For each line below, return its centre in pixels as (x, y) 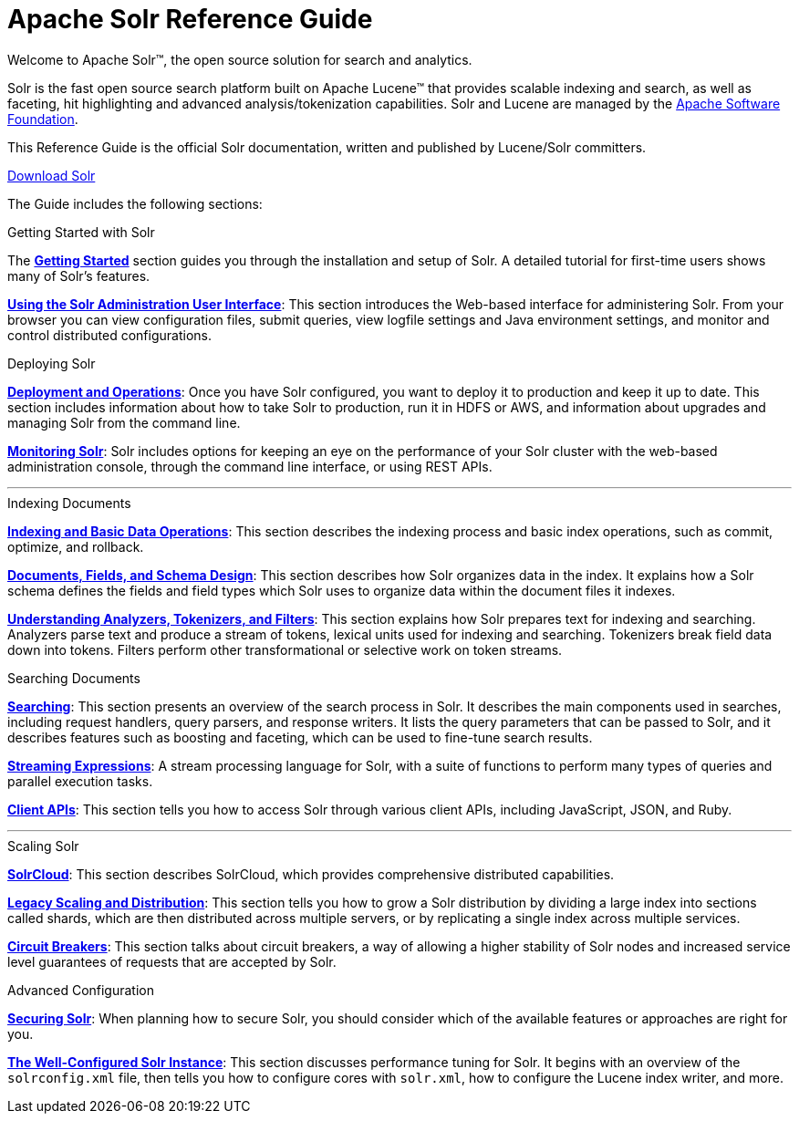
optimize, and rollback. (76, 546)
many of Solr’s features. (79, 275)
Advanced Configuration (81, 990)
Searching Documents (74, 678)
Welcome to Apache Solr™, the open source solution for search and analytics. (240, 59)
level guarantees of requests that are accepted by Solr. (172, 961)
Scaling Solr (43, 846)
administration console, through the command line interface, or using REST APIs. (250, 466)
